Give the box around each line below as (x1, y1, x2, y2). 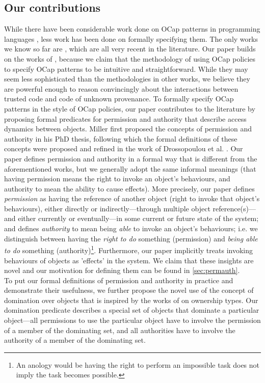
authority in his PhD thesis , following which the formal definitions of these (4, 133, 237, 144)
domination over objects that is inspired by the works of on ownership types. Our (4, 294, 258, 305)
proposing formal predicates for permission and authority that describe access (4, 113, 247, 124)
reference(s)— (213, 203, 256, 213)
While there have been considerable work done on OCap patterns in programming (4, 23, 260, 34)
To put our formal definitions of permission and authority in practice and (4, 275, 233, 285)
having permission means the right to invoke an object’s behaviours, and (4, 173, 230, 184)
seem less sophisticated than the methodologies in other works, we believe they (4, 73, 250, 84)
